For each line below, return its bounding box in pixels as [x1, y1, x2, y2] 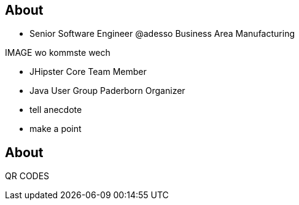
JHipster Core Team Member [29, 66, 147, 77]
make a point [29, 123, 82, 134]
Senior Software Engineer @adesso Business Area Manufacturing [29, 28, 295, 39]
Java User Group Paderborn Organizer [29, 85, 185, 96]
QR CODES [5, 171, 50, 182]
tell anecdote [29, 104, 82, 115]
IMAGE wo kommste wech [5, 47, 111, 58]
